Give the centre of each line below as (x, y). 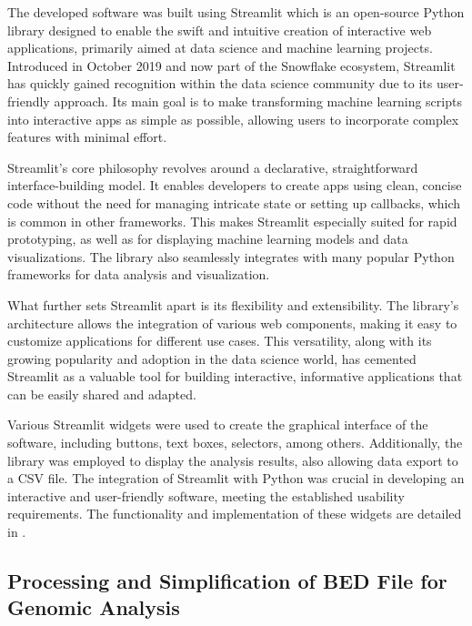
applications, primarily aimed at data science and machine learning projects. (220, 48)
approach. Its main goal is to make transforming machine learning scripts (258, 101)
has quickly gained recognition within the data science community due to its (220, 83)
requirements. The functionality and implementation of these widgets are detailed (235, 514)
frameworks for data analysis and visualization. (139, 274)
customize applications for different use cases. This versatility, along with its (220, 341)
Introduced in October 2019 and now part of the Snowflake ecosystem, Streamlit (231, 65)
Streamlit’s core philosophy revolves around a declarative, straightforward (213, 167)
